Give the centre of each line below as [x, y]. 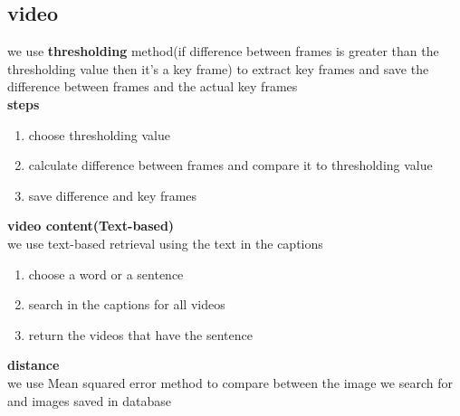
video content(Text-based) [91, 226]
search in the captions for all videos [127, 304]
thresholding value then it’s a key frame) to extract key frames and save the [218, 68]
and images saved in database [90, 400]
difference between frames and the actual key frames [153, 86]
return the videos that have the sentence [140, 334]
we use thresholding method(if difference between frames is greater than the [223, 51]
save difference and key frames [113, 195]
